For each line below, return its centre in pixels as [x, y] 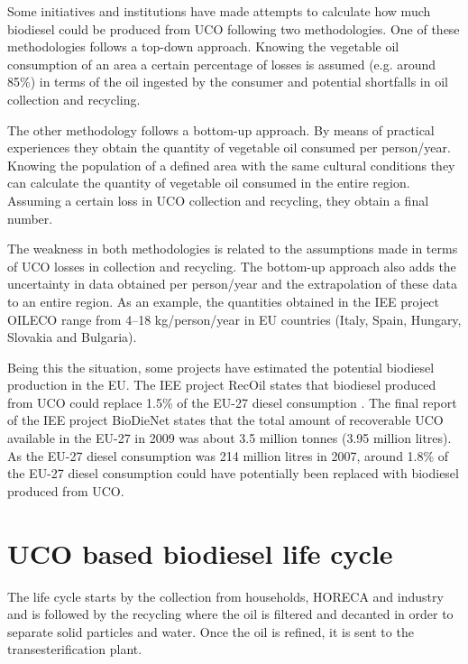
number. [30, 218]
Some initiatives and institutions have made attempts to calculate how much [219, 11]
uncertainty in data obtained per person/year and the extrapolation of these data [232, 284]
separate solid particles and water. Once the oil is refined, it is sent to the [211, 631]
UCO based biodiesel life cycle [200, 553]
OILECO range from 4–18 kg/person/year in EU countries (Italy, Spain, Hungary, [234, 319]
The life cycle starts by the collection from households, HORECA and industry [225, 596]
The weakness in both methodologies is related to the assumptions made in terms [233, 249]
